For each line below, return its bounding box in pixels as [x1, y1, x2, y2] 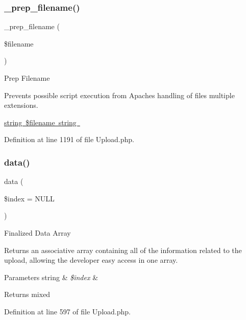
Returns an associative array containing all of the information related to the [4, 244, 242, 255]
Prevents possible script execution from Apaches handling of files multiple [4, 89, 235, 100]
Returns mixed [4, 289, 51, 300]
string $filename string [4, 117, 77, 127]
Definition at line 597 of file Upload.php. [4, 306, 131, 316]
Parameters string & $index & [4, 271, 99, 282]
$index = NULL [4, 193, 55, 203]
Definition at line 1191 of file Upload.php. [4, 134, 134, 145]
